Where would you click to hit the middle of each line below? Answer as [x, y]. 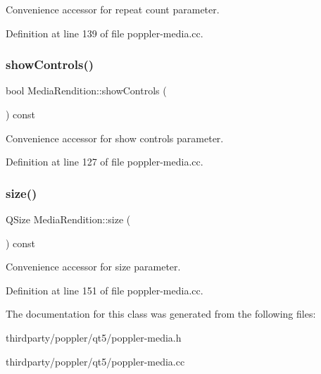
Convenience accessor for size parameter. [93, 267]
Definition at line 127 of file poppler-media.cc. [105, 162]
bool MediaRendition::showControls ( [86, 91]
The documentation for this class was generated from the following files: [161, 314]
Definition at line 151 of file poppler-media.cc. [105, 290]
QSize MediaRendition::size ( [68, 219]
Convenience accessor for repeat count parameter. [113, 9]
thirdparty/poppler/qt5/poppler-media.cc [95, 361]
